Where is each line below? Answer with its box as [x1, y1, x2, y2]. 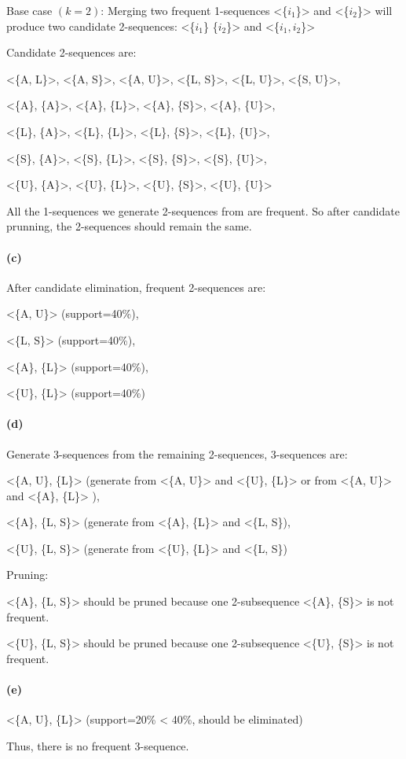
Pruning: [6, 566, 49, 583]
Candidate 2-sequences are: [6, 44, 137, 61]
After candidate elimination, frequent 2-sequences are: [6, 278, 266, 295]
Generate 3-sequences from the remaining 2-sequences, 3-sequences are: [6, 445, 348, 462]
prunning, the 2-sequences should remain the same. [6, 218, 252, 234]
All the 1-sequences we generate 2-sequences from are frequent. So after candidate [6, 202, 400, 219]
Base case [6, 2, 53, 18]
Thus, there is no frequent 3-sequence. [6, 737, 189, 753]
